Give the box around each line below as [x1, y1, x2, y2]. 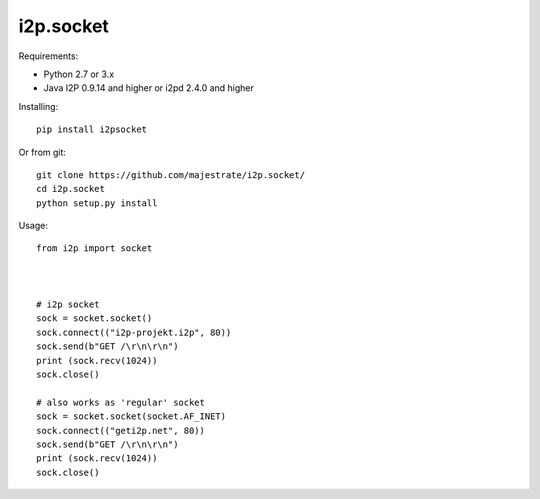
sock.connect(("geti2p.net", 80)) [36, 425, 205, 436]
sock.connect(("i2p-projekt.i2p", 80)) [36, 326, 232, 338]
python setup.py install [36, 197, 158, 209]
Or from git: [18, 146, 67, 158]
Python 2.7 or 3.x [43, 68, 115, 80]
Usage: [18, 220, 49, 232]
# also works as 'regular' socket [36, 396, 205, 408]
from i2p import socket [36, 243, 153, 254]
